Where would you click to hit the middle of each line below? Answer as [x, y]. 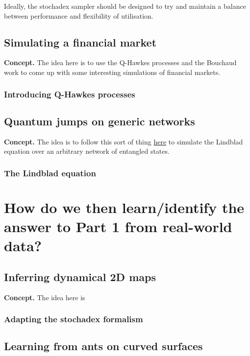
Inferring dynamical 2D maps [80, 276]
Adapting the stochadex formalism [74, 319]
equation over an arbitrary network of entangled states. [87, 151]
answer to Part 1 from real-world [118, 226]
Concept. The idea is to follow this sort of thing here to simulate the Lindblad [124, 141]
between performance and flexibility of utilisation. [79, 15]
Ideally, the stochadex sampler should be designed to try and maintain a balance [125, 6]
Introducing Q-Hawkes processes [70, 94]
